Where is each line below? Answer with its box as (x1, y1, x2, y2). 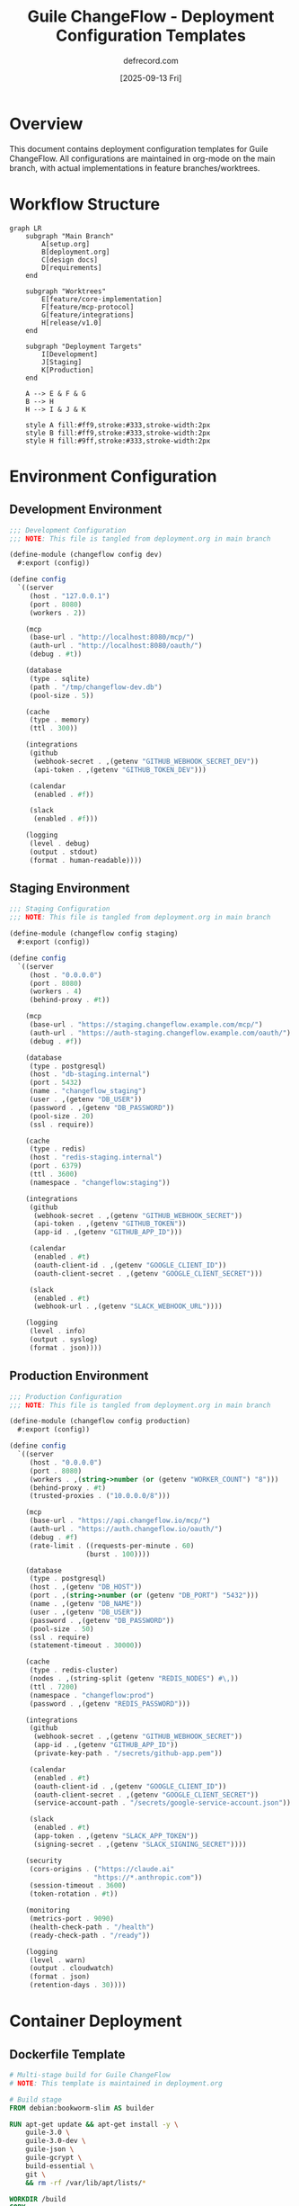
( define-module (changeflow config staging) (9, 929, 179, 938)
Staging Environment (9, 881, 130, 896)
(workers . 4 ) (29, 987, 83, 996)
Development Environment (9, 502, 163, 517)
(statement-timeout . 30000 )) (29, 1641, 143, 1650)
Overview (9, 113, 84, 134)
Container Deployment (9, 2011, 182, 2031)
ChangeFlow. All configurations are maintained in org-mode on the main (9, 153, 276, 164)
